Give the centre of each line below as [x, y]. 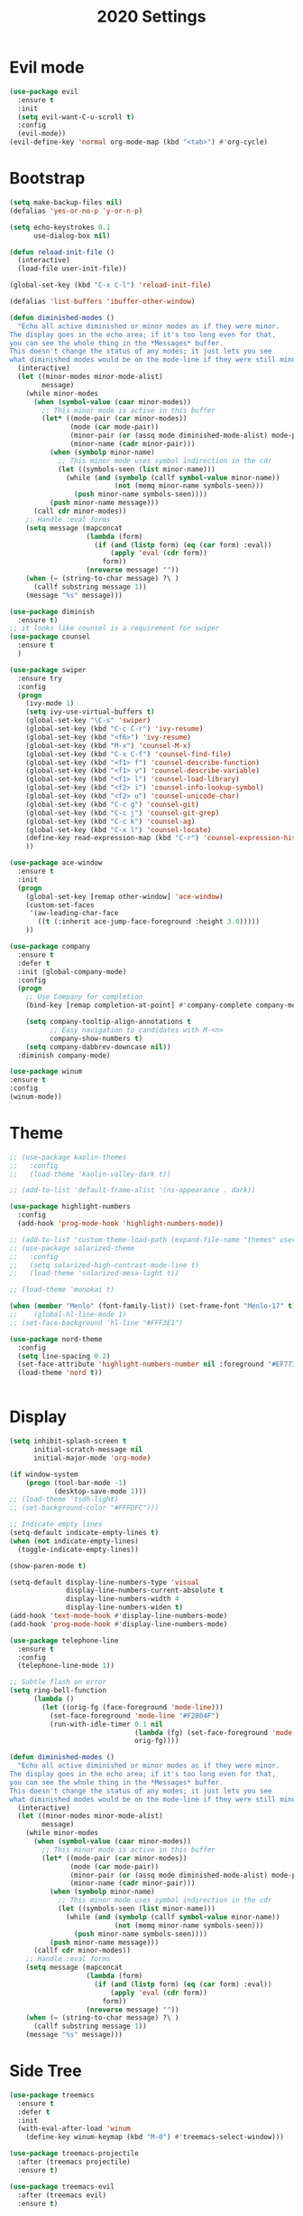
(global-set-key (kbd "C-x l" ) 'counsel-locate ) [119, 829]
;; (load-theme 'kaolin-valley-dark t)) [90, 1174]
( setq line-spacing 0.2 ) [64, 1356]
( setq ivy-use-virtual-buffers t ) [90, 712]
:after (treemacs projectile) [74, 2162]
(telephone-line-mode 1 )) [66, 1666]
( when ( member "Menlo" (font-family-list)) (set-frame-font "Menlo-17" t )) [155, 1306]
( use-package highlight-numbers [70, 1207]
